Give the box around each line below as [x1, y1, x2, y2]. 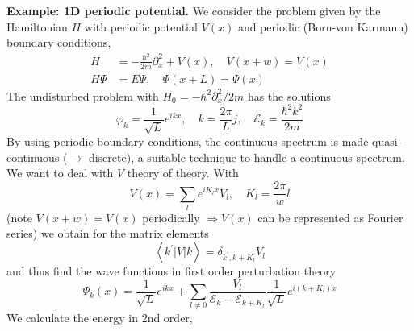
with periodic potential [84, 18, 198, 35]
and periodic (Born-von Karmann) [237, 18, 408, 35]
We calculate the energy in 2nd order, [6, 309, 193, 326]
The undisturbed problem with [6, 87, 159, 104]
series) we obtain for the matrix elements [6, 225, 209, 242]
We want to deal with [6, 164, 114, 181]
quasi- [372, 133, 402, 150]
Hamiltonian [6, 18, 68, 35]
